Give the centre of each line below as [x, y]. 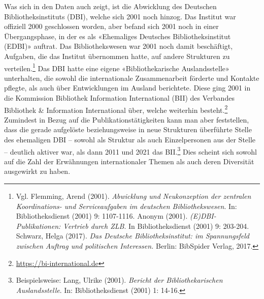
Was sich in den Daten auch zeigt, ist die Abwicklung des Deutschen [110, 6]
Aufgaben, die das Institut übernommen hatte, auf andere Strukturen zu [117, 56]
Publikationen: [38, 226]
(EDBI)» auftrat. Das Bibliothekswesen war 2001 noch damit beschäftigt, [119, 46]
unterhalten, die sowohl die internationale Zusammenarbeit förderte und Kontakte [132, 78]
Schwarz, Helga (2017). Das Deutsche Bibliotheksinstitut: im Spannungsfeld [133, 236]
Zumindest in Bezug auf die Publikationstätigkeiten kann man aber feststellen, [127, 119]
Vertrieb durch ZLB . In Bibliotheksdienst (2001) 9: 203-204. [156, 226]
